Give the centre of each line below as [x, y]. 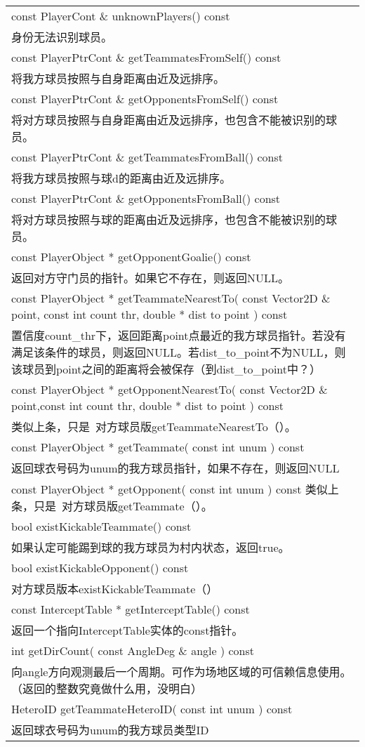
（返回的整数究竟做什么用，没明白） [107, 688]
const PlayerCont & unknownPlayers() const [121, 16]
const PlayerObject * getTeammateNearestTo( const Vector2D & [171, 298]
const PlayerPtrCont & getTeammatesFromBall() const [147, 157]
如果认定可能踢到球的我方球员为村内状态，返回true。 [151, 547]
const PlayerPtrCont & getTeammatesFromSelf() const [146, 57]
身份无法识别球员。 [62, 37]
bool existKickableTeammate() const [101, 526]
